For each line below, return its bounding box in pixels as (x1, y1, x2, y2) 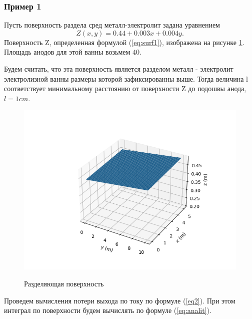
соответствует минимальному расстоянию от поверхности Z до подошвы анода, (4, 83, 246, 94)
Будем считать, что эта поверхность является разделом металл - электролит (4, 64, 233, 74)
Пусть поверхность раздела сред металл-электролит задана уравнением (4, 20, 220, 30)
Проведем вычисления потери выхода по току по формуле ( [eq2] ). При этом (4, 295, 235, 305)
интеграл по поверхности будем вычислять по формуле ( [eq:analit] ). (4, 305, 211, 315)
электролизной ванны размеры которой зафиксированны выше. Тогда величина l (4, 73, 248, 84)
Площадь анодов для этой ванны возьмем (4, 47, 130, 57)
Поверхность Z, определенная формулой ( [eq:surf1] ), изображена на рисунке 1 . (4, 37, 244, 47)
